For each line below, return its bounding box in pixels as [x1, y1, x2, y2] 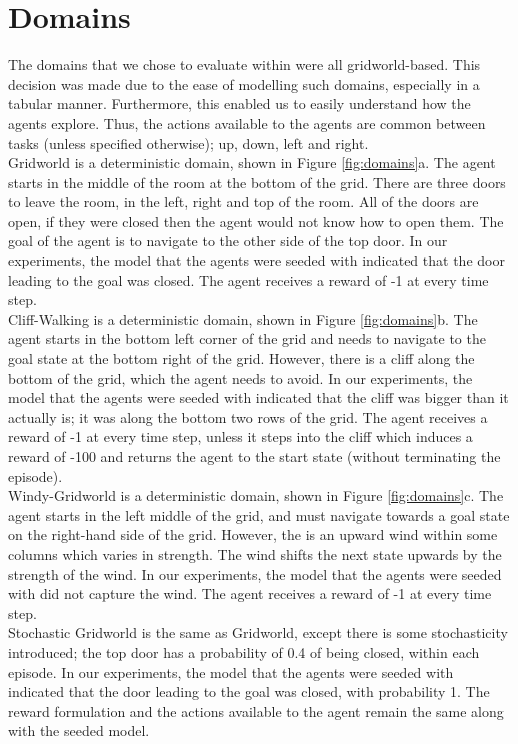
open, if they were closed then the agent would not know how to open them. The [8, 210, 504, 231]
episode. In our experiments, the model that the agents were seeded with [8, 661, 454, 682]
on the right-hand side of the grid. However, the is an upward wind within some [8, 524, 498, 545]
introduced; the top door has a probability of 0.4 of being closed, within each [8, 641, 480, 662]
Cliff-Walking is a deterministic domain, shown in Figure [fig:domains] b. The [8, 308, 478, 329]
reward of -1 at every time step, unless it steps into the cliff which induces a [8, 426, 473, 447]
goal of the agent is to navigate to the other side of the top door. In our [8, 230, 448, 251]
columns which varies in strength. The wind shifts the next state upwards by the [8, 543, 502, 564]
